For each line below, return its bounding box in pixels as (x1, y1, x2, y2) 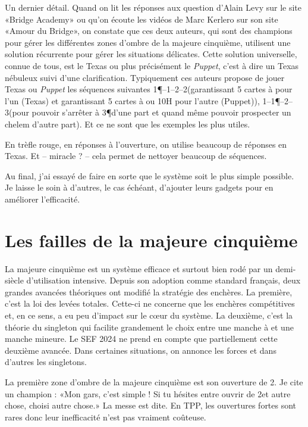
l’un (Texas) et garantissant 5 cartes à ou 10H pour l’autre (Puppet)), (5, 94, 260, 107)
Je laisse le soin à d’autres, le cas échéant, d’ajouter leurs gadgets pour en (5, 181, 274, 194)
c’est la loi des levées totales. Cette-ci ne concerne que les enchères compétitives (5, 297, 295, 310)
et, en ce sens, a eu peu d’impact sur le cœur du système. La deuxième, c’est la (5, 309, 293, 321)
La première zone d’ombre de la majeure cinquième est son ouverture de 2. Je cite (5, 375, 303, 388)
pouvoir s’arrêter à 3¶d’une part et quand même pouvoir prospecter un (32, 106, 291, 119)
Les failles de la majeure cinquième (5, 227, 298, 252)
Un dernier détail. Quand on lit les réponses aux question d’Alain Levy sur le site (5, 1, 301, 13)
